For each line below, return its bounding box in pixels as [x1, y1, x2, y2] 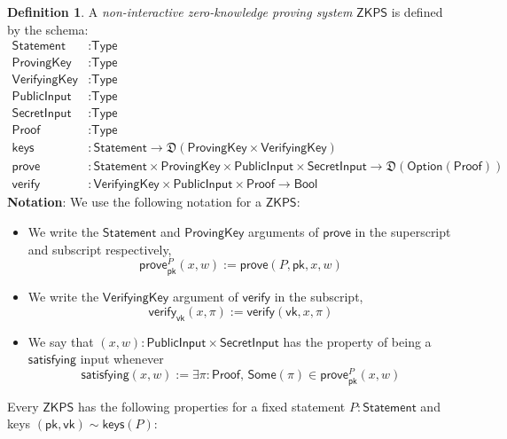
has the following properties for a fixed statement [77, 396, 346, 415]
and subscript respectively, [27, 239, 172, 258]
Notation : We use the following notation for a [7, 192, 261, 211]
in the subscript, [274, 287, 363, 306]
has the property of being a [283, 332, 432, 350]
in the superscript [355, 223, 451, 241]
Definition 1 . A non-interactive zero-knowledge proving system [7, 3, 353, 20]
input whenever [80, 349, 164, 368]
